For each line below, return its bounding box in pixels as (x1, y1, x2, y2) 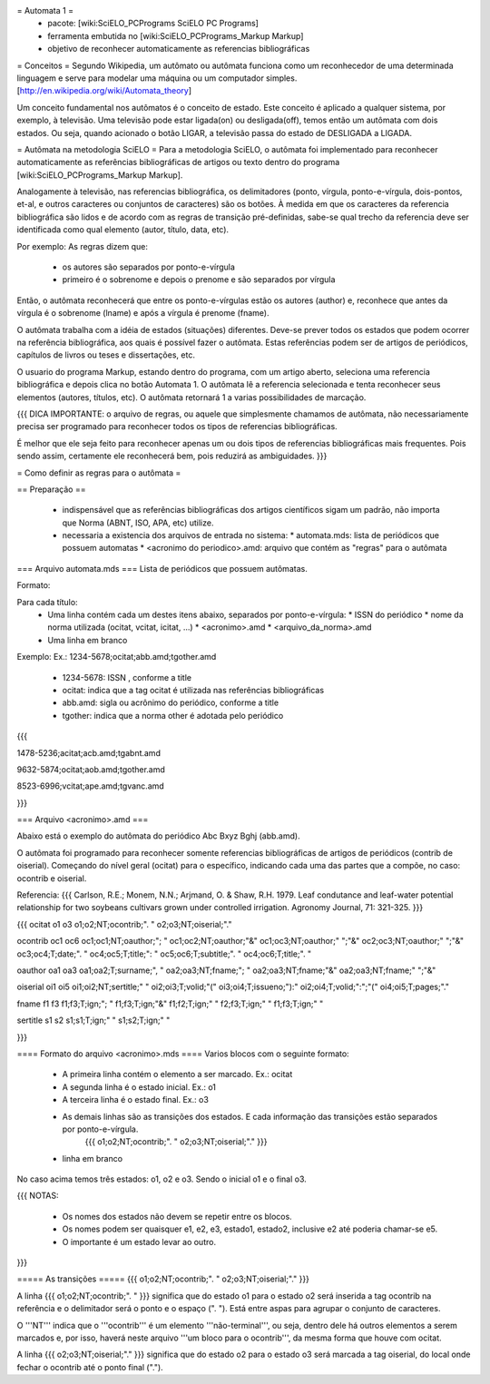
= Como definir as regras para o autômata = (16, 467, 181, 478)
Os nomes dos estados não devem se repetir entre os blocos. (62, 1211, 292, 1222)
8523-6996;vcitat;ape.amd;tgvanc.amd (16, 780, 165, 791)
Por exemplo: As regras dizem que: (16, 240, 149, 251)
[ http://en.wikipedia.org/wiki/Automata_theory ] (16, 85, 192, 96)
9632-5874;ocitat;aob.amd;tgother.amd (16, 763, 165, 775)
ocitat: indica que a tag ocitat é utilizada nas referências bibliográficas (62, 684, 325, 695)
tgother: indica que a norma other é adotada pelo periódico (62, 710, 284, 721)
